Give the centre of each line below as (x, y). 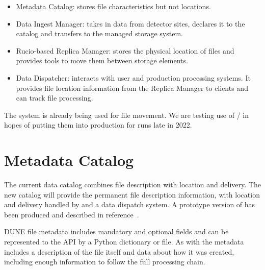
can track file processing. (55, 98)
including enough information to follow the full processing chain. (105, 262)
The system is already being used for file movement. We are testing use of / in (127, 115)
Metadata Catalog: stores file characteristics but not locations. (113, 6)
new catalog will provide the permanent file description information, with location (132, 194)
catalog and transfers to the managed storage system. (99, 33)
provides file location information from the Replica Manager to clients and (132, 88)
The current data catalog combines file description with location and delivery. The (132, 185)
